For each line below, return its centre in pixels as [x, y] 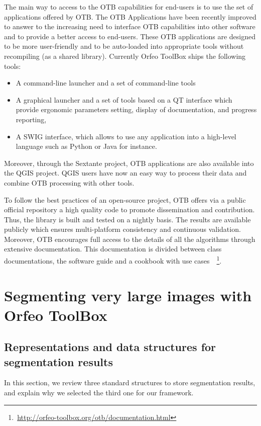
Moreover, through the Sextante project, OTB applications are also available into [129, 163]
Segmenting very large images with [128, 295]
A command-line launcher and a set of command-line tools [106, 83]
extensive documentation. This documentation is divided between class [113, 249]
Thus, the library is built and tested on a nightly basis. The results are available [127, 219]
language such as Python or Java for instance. [86, 146]
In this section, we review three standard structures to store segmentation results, [130, 382]
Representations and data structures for [110, 347]
